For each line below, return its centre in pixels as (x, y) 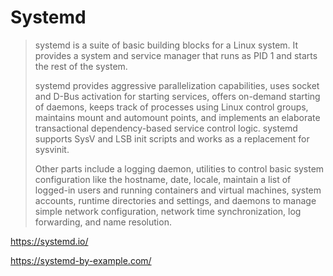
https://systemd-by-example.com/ (81, 260)
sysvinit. (52, 149)
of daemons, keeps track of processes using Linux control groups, (171, 107)
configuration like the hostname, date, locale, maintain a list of (163, 179)
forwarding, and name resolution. (103, 222)
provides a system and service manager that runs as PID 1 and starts (176, 55)
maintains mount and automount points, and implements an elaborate (177, 117)
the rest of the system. (81, 66)
